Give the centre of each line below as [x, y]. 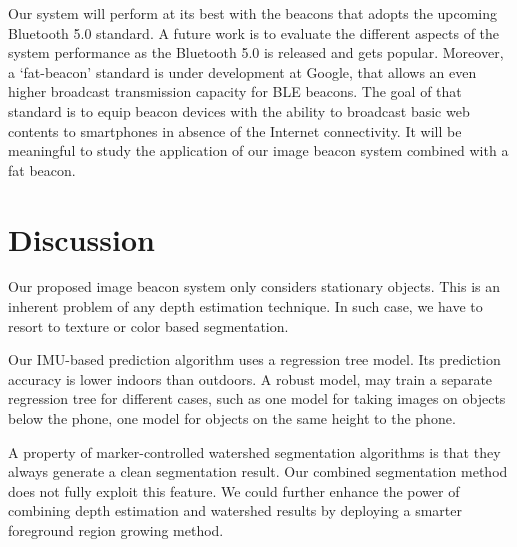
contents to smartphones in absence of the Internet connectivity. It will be [235, 130]
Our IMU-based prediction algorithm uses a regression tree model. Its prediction [254, 359]
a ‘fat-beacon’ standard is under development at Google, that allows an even [242, 71]
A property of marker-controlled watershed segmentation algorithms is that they [254, 451]
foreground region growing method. [116, 530]
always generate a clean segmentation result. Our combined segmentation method [258, 471]
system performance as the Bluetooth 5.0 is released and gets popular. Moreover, [256, 52]
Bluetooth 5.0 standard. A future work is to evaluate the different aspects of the [254, 32]
